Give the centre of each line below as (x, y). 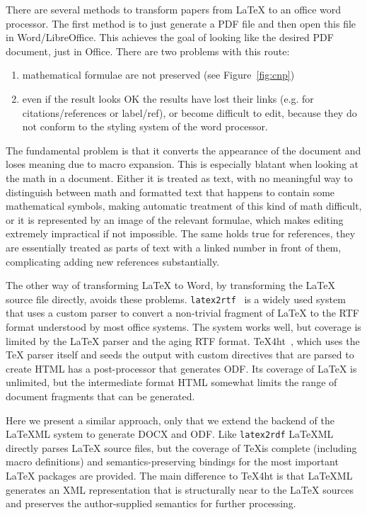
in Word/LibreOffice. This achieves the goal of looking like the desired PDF (170, 37)
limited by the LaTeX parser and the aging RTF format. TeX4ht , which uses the (183, 340)
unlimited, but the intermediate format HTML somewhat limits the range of (171, 382)
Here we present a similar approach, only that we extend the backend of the (170, 420)
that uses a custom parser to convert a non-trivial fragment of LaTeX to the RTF (183, 313)
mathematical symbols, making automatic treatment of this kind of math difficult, (184, 206)
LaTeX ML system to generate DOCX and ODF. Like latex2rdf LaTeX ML (170, 434)
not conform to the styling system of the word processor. (145, 126)
